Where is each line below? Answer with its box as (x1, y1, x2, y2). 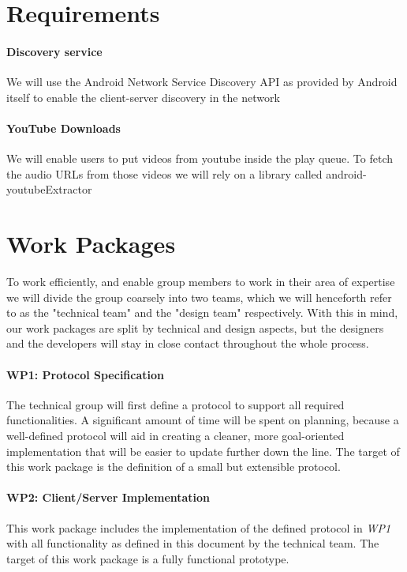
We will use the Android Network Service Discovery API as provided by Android (6, 73, 398, 90)
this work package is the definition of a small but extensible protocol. (6, 458, 341, 475)
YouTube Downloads (6, 119, 121, 136)
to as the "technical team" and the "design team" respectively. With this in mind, (6, 304, 398, 321)
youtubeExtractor (6, 181, 92, 198)
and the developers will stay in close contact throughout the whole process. (6, 335, 369, 352)
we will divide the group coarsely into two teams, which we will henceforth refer (6, 288, 392, 305)
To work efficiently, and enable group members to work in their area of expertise (6, 273, 395, 290)
